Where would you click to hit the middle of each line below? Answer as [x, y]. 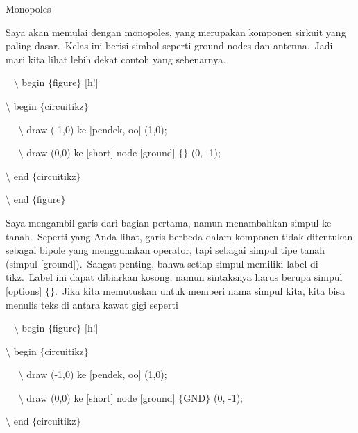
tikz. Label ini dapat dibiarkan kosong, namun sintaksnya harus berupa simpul [174, 277]
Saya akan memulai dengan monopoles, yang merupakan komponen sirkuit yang [176, 32]
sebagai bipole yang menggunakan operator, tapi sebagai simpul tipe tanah [165, 250]
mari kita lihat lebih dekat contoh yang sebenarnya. [116, 59]
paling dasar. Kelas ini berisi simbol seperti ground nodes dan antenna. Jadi [169, 46]
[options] [24, 290]
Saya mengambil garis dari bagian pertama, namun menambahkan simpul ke [169, 222]
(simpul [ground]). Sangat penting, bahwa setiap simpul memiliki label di [162, 263]
